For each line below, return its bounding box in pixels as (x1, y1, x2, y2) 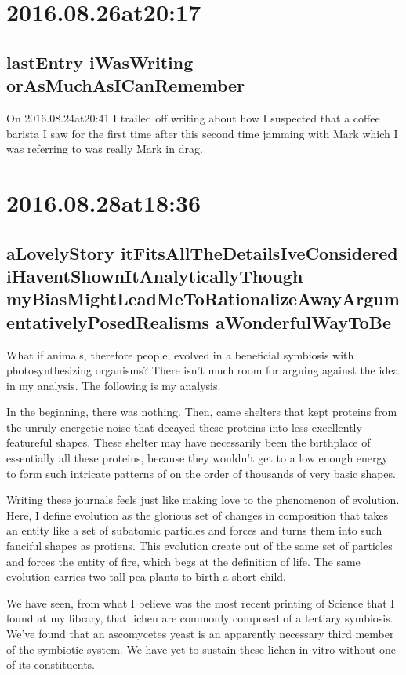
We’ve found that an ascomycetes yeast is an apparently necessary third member (6, 626, 394, 641)
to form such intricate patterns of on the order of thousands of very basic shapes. (6, 465, 396, 481)
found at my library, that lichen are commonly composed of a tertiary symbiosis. (6, 610, 393, 626)
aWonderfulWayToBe (216, 309, 392, 334)
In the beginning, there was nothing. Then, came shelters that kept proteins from (6, 403, 397, 420)
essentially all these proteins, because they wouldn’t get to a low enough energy (6, 450, 388, 466)
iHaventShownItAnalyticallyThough (6, 263, 303, 287)
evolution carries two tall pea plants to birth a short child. (6, 568, 287, 585)
